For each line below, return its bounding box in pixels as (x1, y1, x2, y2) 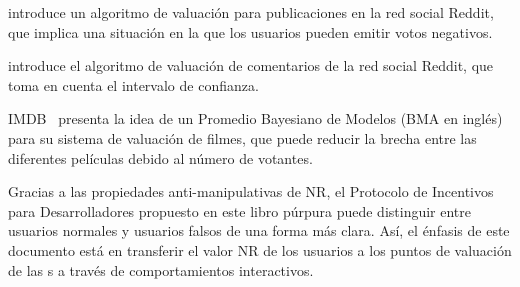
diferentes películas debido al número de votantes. (8, 147, 313, 168)
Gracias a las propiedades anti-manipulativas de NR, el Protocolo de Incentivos (8, 181, 494, 202)
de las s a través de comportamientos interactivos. (8, 259, 314, 280)
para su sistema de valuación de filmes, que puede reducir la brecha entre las (8, 127, 477, 148)
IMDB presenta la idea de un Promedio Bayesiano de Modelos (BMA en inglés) (8, 108, 503, 129)
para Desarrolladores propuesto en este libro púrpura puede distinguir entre (8, 200, 472, 221)
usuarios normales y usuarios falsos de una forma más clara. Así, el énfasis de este (8, 220, 510, 241)
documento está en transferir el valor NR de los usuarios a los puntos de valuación (8, 239, 512, 260)
